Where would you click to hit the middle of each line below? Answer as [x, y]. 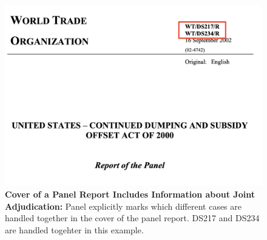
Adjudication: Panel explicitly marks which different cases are [123, 206]
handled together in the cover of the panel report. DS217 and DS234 [132, 218]
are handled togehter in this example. [74, 229]
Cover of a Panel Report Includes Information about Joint [130, 194]
